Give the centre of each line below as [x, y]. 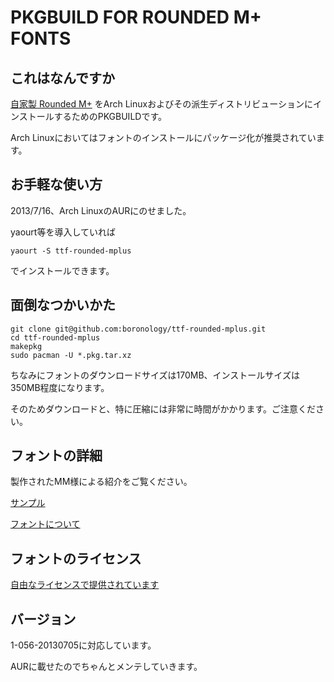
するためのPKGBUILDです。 [110, 116]
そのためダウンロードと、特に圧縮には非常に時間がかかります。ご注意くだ [163, 408]
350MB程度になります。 [60, 387]
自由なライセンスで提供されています [85, 585]
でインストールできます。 [62, 270]
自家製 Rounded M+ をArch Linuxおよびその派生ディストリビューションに [161, 104]
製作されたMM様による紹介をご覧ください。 [101, 482]
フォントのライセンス [76, 558]
